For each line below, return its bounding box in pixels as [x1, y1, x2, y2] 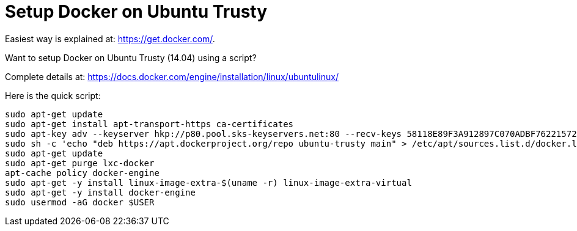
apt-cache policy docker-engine [5, 167, 160, 178]
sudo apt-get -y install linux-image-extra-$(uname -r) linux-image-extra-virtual [5, 177, 412, 188]
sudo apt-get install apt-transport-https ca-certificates [5, 119, 294, 129]
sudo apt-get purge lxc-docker [5, 158, 155, 168]
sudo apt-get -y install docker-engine [5, 187, 196, 197]
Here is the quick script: [5, 90, 101, 101]
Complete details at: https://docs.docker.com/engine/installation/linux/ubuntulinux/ [5, 71, 339, 82]
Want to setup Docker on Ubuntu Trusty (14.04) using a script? [5, 52, 257, 63]
